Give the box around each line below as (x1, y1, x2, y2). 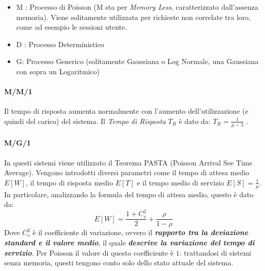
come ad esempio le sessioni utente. (16, 22, 127, 32)
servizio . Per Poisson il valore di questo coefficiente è (4, 247, 174, 258)
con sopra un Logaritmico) (16, 66, 100, 76)
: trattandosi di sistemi (179, 247, 252, 258)
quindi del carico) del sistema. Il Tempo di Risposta (4, 115, 166, 126)
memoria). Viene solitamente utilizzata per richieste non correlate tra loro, (16, 11, 251, 22)
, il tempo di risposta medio (26, 177, 113, 187)
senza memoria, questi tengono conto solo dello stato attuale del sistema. (4, 257, 234, 268)
